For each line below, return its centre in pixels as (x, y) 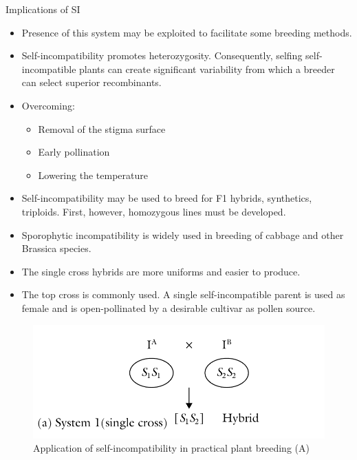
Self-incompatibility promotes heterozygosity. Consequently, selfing (162, 55)
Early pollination (74, 152)
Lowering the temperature (93, 175)
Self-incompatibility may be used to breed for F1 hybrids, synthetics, (167, 198)
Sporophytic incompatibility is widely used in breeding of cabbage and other (183, 234)
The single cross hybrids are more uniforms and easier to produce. (161, 271)
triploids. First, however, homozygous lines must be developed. (154, 211)
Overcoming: (48, 105)
